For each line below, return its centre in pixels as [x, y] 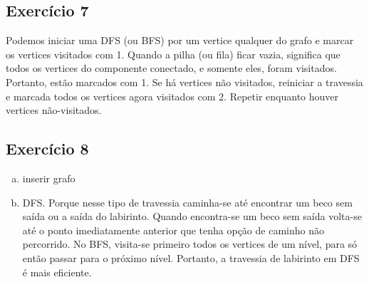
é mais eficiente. [57, 272]
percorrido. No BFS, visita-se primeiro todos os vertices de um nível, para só [190, 244]
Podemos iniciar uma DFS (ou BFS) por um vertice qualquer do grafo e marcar [180, 40]
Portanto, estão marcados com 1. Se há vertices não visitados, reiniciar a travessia [184, 82]
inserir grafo [49, 178]
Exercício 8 [47, 148]
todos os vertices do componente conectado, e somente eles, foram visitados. [171, 68]
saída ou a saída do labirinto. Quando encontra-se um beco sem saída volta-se [192, 216]
